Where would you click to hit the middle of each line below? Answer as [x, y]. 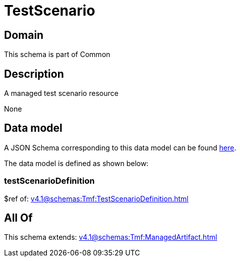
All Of [18, 218]
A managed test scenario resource [61, 93]
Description [34, 74]
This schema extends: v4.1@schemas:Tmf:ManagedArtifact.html [111, 237]
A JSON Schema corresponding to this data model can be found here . [120, 147]
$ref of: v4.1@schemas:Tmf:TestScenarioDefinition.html [96, 198]
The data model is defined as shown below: [76, 163]
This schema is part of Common [57, 55]
